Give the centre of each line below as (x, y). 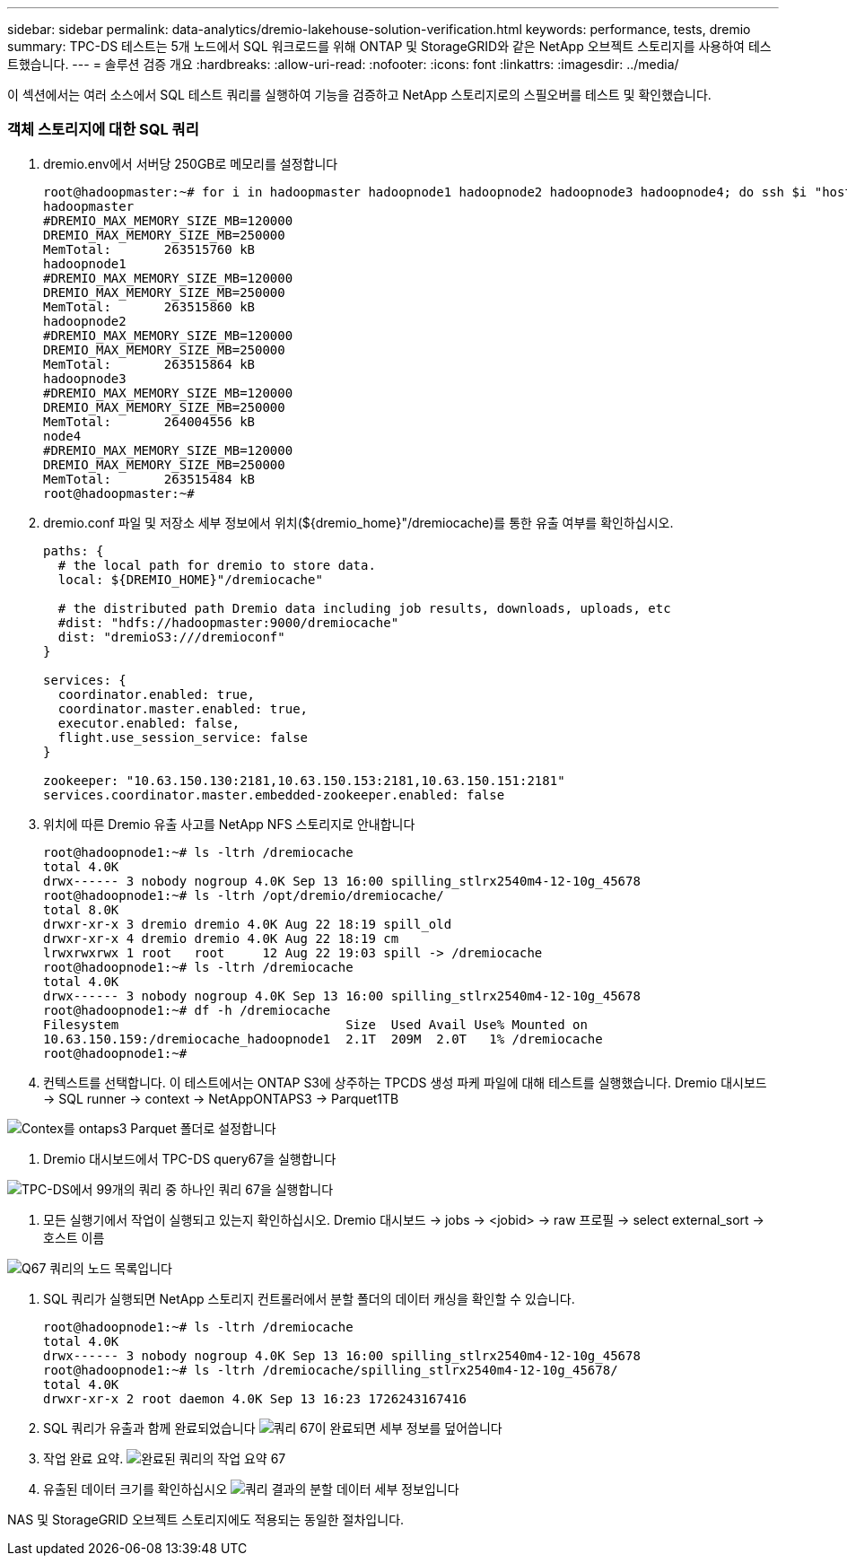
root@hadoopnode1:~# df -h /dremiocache (187, 1010)
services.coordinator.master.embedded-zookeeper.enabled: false (274, 795)
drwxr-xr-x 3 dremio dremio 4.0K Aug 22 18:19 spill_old (248, 924)
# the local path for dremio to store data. (217, 565)
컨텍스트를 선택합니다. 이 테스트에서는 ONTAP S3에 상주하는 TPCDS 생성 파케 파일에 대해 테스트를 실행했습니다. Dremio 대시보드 (405, 1082)
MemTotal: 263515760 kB (149, 249)
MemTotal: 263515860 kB (149, 306)
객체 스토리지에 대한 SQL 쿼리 (103, 130)
